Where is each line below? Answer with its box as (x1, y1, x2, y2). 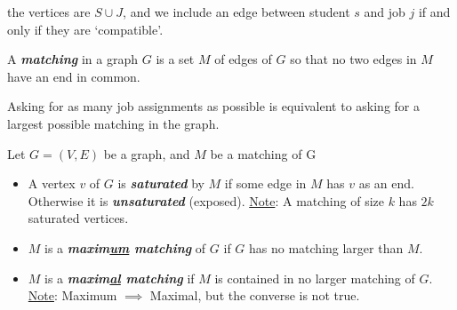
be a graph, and (103, 144, 190, 163)
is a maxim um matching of (44, 238, 206, 257)
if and (418, 3, 451, 20)
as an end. (358, 174, 414, 193)
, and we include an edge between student (123, 3, 350, 20)
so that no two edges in (290, 50, 417, 68)
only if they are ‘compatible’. (7, 20, 164, 38)
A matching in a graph (7, 50, 139, 68)
